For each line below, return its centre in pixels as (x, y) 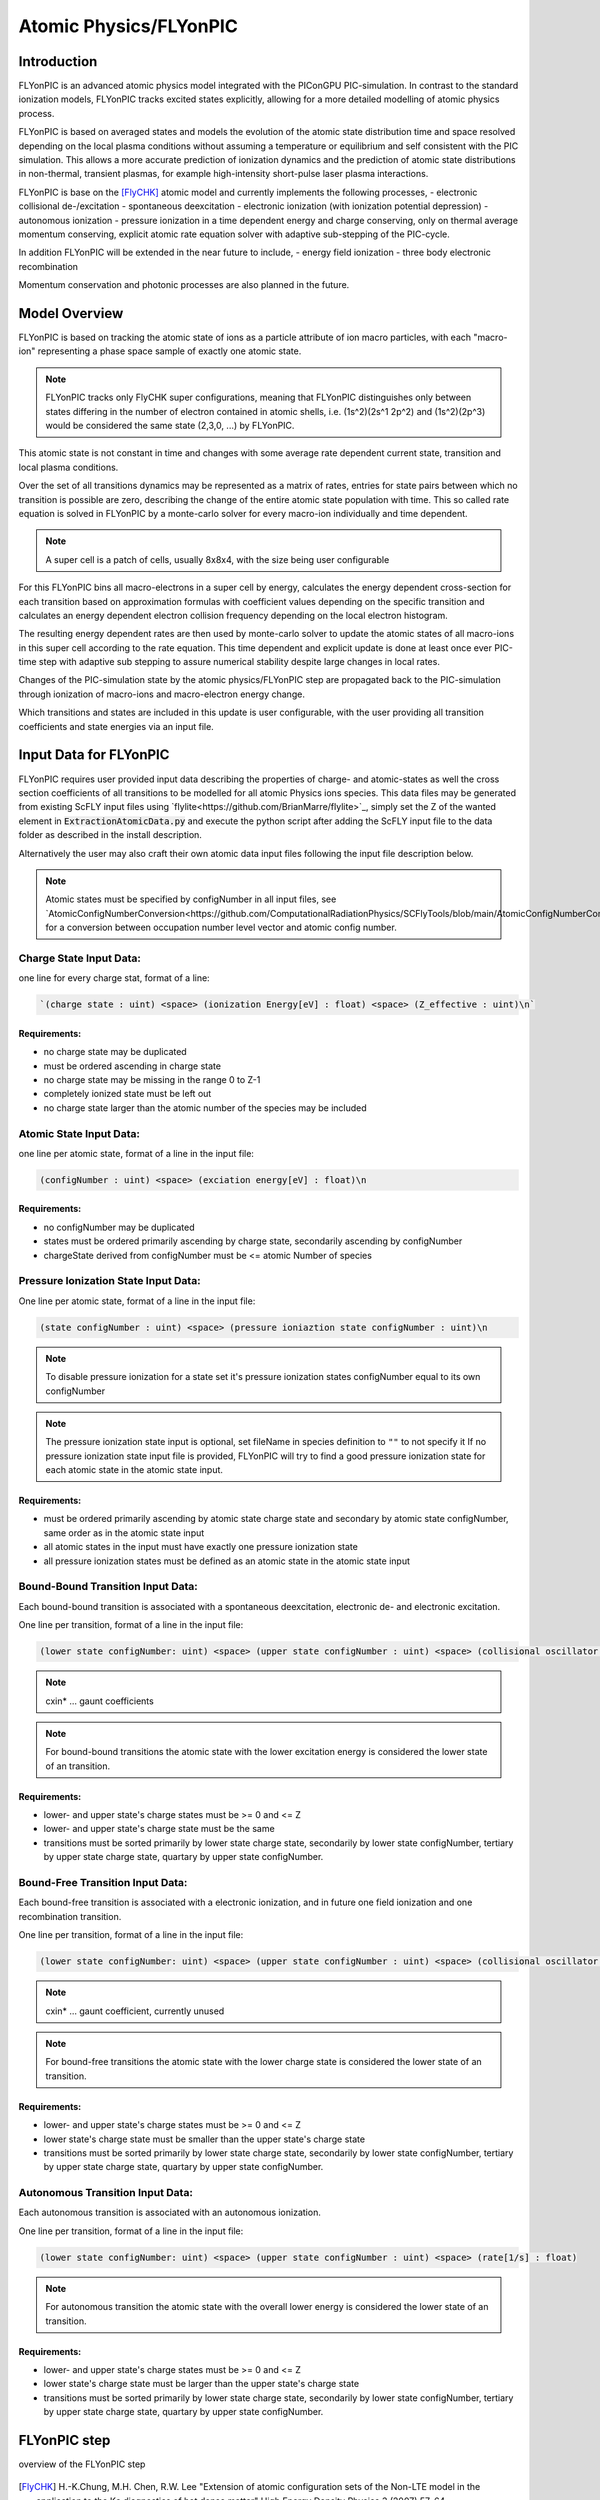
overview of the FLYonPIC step (82, 2464)
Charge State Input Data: (80, 958)
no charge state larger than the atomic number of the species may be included (205, 1107)
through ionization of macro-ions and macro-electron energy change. (161, 694)
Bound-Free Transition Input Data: (103, 1883)
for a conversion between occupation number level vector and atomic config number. (221, 927)
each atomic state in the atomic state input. (134, 1470)
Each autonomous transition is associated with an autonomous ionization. (170, 2212)
